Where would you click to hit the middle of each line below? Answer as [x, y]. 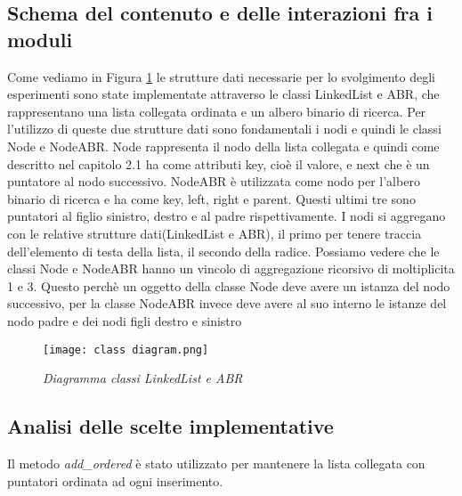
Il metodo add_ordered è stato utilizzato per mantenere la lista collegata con [216, 463]
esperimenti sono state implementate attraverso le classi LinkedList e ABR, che [223, 94]
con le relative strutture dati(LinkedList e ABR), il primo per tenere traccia [215, 233]
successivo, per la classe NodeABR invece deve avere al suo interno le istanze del [227, 303]
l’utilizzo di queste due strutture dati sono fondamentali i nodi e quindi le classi [224, 129]
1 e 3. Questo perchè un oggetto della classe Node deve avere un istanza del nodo [229, 285]
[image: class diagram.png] [126, 350]
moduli [40, 39]
